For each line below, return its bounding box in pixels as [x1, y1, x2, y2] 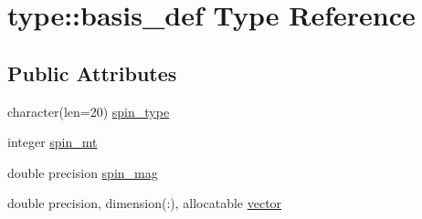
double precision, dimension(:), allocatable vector [7, 193, 282, 213]
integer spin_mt [7, 132, 98, 151]
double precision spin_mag [7, 162, 158, 182]
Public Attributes [7, 58, 177, 87]
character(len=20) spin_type [7, 101, 170, 120]
